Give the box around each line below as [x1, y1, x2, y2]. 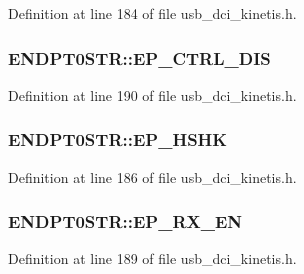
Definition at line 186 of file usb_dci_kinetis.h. [8, 166, 297, 187]
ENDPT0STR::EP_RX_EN [8, 209, 243, 234]
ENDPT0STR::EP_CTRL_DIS [8, 45, 271, 70]
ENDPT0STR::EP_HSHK [8, 127, 228, 152]
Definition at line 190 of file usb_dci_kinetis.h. [8, 84, 297, 105]
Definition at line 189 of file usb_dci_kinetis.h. [8, 248, 297, 269]
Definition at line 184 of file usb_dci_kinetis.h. [8, 3, 297, 23]
